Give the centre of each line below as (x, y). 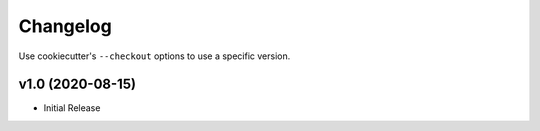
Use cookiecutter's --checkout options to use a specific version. (154, 56)
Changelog (65, 26)
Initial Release (72, 108)
